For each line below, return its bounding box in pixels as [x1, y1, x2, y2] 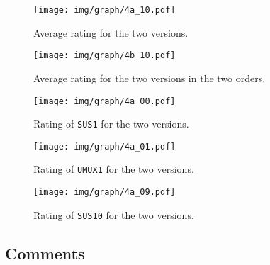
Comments [5, 242, 85, 264]
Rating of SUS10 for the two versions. [33, 207, 194, 222]
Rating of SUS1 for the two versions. [33, 116, 189, 131]
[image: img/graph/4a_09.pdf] [33, 187, 176, 198]
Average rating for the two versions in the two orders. [33, 70, 266, 85]
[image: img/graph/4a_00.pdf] [33, 96, 176, 106]
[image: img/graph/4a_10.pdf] [33, 5, 176, 15]
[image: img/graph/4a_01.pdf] [33, 141, 176, 152]
